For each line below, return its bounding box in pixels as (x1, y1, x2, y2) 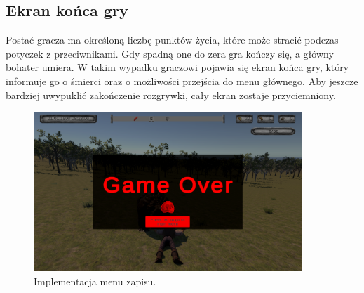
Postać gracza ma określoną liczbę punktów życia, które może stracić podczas (6, 32, 339, 47)
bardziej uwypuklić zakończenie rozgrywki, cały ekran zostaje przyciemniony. (6, 87, 336, 102)
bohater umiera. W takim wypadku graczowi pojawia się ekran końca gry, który (6, 60, 349, 74)
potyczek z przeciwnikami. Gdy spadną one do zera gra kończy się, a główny (6, 46, 334, 60)
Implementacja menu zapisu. (34, 274, 156, 289)
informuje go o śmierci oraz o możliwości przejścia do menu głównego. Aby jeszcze (6, 73, 358, 88)
